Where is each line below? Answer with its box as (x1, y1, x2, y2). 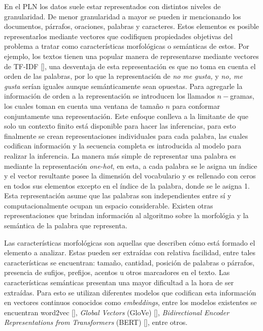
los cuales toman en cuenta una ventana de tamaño (4, 100, 163, 111)
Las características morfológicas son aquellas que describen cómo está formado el (4, 237, 255, 248)
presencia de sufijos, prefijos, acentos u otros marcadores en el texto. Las (4, 267, 230, 278)
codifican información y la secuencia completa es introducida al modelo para (4, 140, 241, 151)
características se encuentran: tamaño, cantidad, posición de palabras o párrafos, (4, 257, 255, 267)
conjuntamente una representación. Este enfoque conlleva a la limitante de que (4, 110, 249, 121)
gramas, (230, 91, 254, 101)
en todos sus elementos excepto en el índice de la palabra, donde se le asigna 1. (4, 180, 250, 191)
